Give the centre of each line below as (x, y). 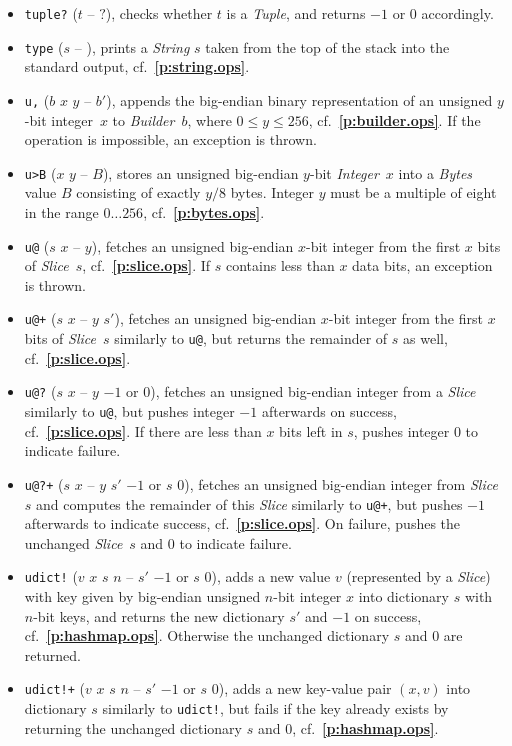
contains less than (280, 265)
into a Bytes (435, 172)
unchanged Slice (73, 542)
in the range (61, 212)
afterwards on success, (329, 411)
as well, (425, 338)
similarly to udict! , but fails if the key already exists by (275, 708)
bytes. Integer (272, 192)
